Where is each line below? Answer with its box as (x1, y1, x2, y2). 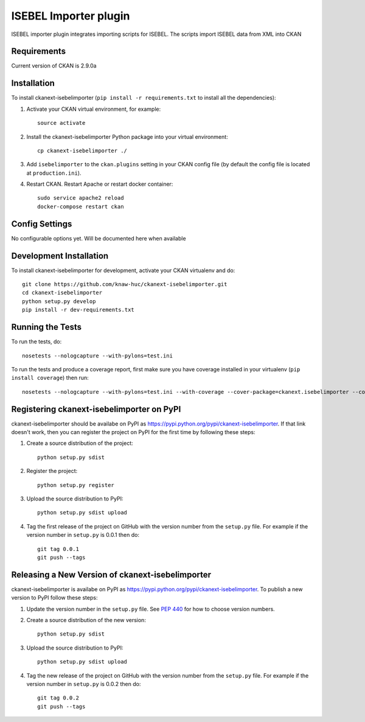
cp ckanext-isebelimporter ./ (37, 147, 128, 154)
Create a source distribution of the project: (26, 440, 133, 447)
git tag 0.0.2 (37, 695, 79, 701)
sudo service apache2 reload (37, 195, 124, 202)
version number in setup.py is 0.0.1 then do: (26, 531, 140, 539)
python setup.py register (37, 482, 115, 488)
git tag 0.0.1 (37, 545, 79, 552)
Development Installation (11, 250, 109, 261)
